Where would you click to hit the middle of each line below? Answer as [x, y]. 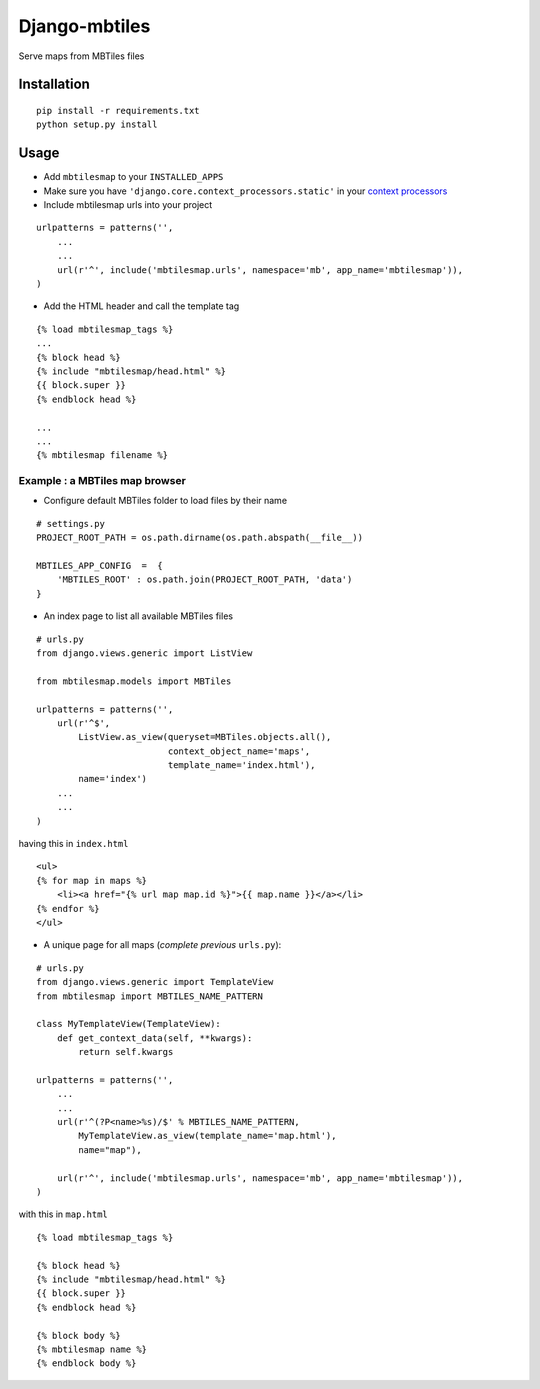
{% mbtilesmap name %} [92, 1349]
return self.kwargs [126, 1052]
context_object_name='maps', [239, 751]
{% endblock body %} [86, 1363]
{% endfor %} [68, 908]
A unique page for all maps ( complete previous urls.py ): [162, 945]
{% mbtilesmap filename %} [102, 455]
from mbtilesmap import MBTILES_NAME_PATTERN [150, 996]
